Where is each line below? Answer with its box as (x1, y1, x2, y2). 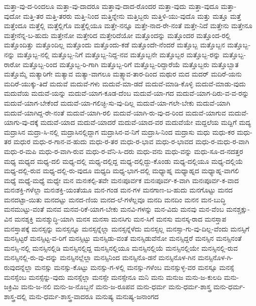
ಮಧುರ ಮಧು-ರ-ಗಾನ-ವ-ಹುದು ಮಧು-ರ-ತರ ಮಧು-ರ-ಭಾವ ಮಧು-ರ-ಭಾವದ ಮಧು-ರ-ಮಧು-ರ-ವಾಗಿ (13, 136, 249, 147)
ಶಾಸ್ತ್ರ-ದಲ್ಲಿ (4, 291, 27, 301)
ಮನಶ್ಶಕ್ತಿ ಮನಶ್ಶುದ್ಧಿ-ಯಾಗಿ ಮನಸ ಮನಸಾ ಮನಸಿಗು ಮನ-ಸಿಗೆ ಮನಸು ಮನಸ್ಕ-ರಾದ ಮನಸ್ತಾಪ (14, 214, 226, 224)
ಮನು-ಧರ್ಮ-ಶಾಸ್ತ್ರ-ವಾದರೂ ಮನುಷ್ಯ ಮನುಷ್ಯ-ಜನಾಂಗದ (29, 291, 159, 301)
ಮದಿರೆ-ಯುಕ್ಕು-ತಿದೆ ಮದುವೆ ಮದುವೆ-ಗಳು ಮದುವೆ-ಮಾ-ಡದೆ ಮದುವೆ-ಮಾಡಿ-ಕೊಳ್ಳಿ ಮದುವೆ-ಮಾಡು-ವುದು (4, 78, 246, 88)
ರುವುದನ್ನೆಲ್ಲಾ (4, 262, 33, 272)
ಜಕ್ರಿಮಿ (4, 281, 19, 292)
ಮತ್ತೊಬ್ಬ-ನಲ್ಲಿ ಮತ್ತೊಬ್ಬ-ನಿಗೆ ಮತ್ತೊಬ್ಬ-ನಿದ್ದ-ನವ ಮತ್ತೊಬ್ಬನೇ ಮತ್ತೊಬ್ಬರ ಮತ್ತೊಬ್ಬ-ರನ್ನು (17, 49, 220, 59)
